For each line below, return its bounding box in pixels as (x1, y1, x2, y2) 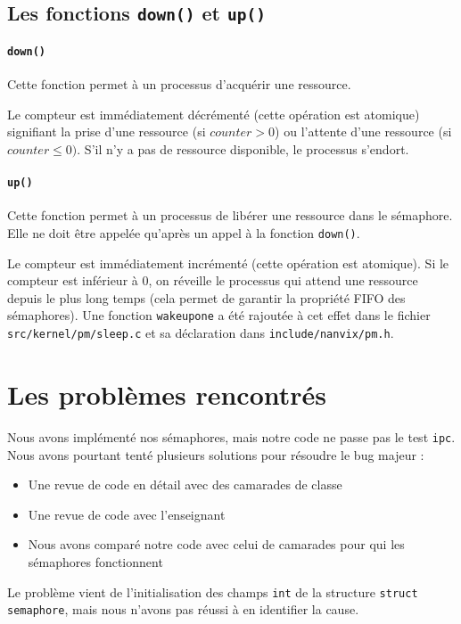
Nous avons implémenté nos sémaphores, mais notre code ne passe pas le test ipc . (7, 427, 456, 446)
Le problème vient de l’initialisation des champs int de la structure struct (7, 582, 418, 601)
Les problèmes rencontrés (7, 375, 327, 412)
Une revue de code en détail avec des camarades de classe (28, 475, 342, 494)
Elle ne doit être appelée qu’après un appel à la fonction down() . (7, 224, 360, 242)
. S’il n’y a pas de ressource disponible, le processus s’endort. (77, 140, 409, 158)
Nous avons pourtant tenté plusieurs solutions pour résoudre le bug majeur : (7, 445, 424, 464)
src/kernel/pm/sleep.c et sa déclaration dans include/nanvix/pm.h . (7, 324, 394, 342)
